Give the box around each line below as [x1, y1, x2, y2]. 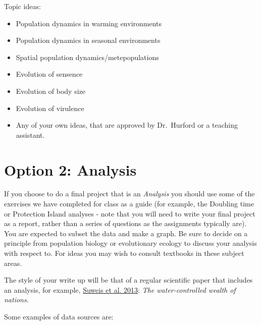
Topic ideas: [4, 1, 41, 11]
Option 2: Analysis [4, 159, 137, 180]
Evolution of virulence [16, 102, 84, 113]
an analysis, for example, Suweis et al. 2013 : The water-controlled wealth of [4, 284, 236, 295]
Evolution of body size [16, 85, 85, 96]
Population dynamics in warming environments [16, 18, 162, 28]
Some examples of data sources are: [4, 311, 114, 321]
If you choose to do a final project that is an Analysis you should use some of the [4, 188, 255, 199]
